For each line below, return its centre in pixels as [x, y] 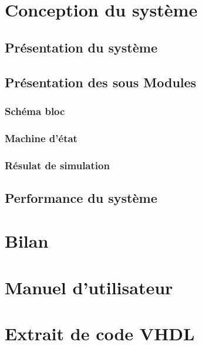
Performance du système [81, 197]
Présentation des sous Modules [101, 82]
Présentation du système [81, 47]
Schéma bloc [35, 111]
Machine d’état [41, 138]
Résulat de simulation [57, 165]
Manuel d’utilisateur [89, 287]
